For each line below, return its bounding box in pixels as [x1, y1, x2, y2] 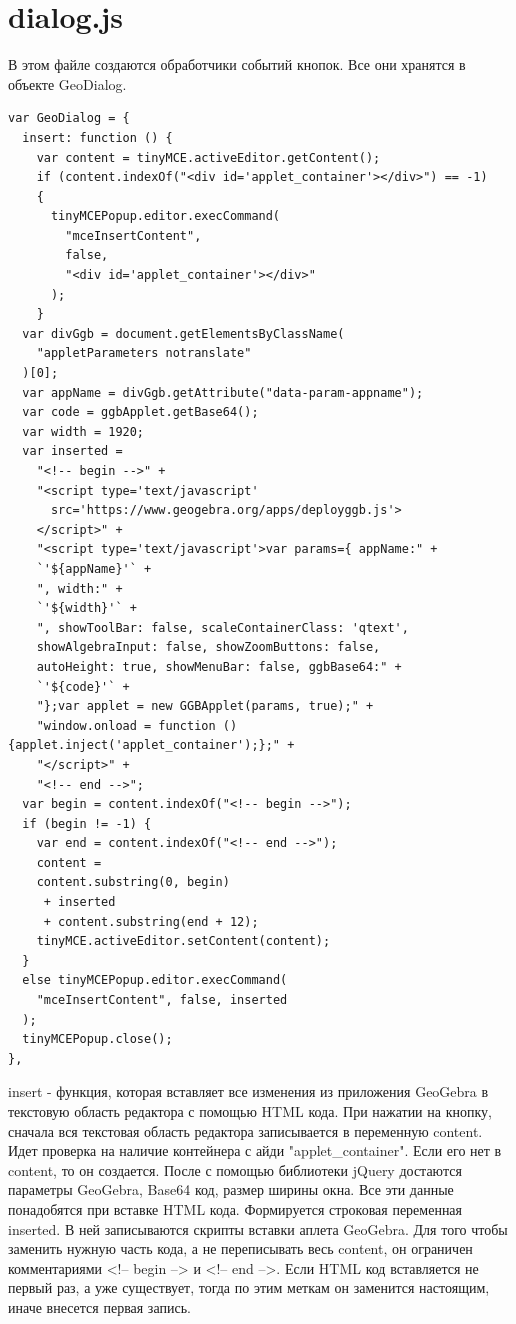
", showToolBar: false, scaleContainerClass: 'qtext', [36, 620, 409, 635]
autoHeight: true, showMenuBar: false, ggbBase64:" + [36, 659, 402, 674]
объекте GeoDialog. [8, 73, 127, 94]
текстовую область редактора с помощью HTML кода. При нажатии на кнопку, [8, 1101, 492, 1121]
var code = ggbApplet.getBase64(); [22, 405, 259, 420]
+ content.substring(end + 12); [43, 914, 259, 929]
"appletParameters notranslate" [36, 346, 252, 361]
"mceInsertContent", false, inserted [36, 993, 288, 1008]
